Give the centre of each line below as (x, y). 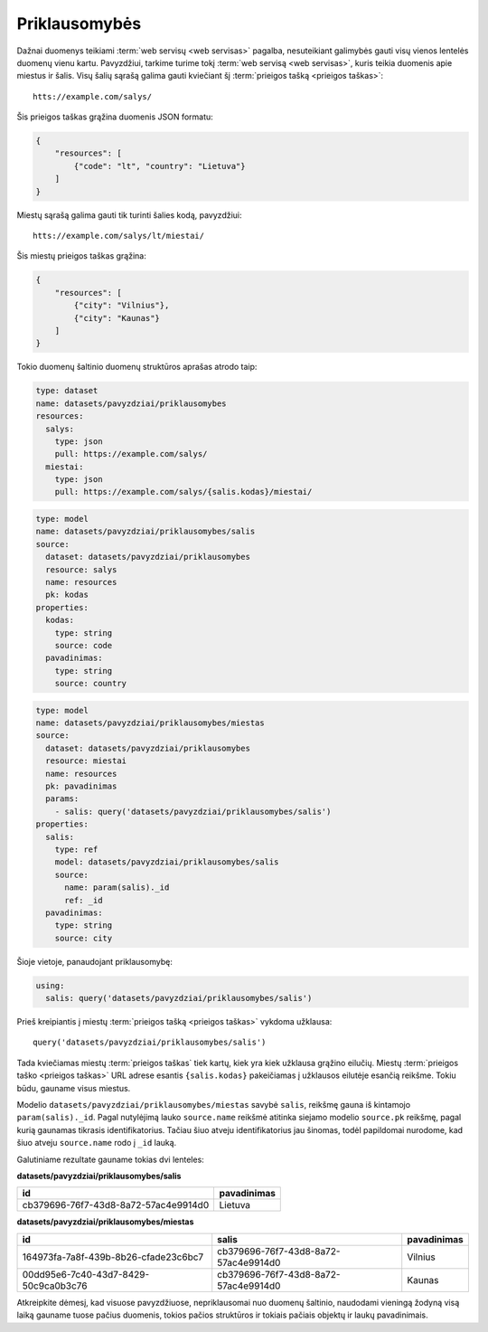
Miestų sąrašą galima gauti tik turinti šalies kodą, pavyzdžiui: (130, 215)
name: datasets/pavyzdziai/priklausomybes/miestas (150, 723)
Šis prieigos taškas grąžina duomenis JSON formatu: (115, 117)
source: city (84, 938)
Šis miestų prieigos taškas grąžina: (81, 256)
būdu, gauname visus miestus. (74, 1088)
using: (50, 985)
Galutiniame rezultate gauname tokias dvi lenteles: (111, 1159)
